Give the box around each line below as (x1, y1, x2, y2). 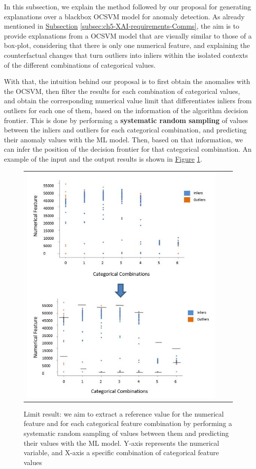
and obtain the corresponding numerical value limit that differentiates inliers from (4, 95, 252, 106)
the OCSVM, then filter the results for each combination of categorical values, (4, 85, 240, 96)
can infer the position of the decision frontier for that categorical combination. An (4, 144, 252, 154)
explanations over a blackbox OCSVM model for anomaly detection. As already (4, 11, 245, 21)
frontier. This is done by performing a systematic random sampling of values (4, 115, 248, 125)
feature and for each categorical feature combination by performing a (24, 418, 232, 428)
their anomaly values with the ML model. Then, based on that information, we (4, 134, 243, 144)
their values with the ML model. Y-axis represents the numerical (24, 437, 219, 448)
